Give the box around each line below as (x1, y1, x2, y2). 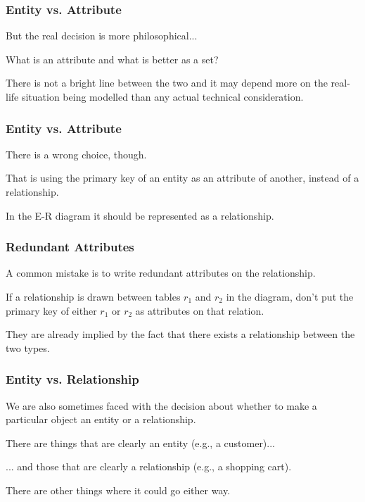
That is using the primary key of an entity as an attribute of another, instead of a (6, 170, 359, 185)
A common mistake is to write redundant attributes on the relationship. (6, 265, 316, 280)
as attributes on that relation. (135, 303, 264, 318)
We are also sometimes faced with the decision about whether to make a (6, 398, 317, 413)
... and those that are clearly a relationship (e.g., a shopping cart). (6, 459, 292, 474)
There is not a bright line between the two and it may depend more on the (6, 75, 328, 90)
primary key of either (6, 303, 97, 318)
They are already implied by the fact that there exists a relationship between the (6, 327, 355, 341)
